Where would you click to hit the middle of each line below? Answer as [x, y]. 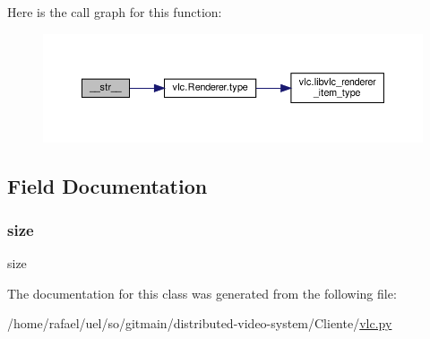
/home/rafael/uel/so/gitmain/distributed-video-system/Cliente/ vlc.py [200, 323]
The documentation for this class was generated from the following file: [202, 293]
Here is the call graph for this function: [115, 12]
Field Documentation [107, 185]
